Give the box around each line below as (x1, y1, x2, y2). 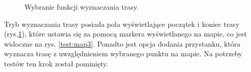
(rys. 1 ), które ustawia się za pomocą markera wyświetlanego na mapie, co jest (4, 28, 247, 39)
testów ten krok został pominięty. (4, 58, 108, 68)
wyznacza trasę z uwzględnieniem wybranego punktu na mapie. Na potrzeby (4, 48, 242, 59)
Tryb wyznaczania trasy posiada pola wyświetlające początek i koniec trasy (4, 18, 240, 29)
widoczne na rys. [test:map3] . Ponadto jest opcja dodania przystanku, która (4, 38, 241, 49)
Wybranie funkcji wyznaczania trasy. (24, 2, 139, 12)
